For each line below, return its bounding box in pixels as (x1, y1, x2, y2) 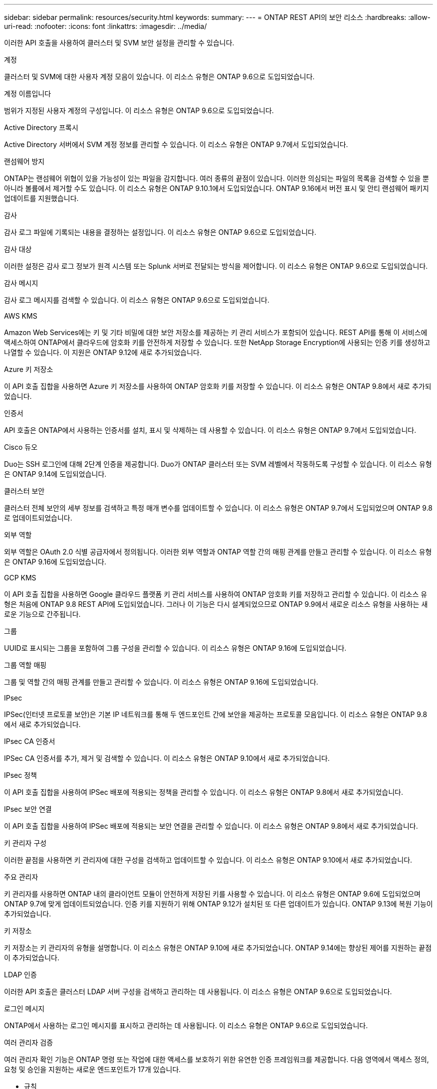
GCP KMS (4, 573, 36, 582)
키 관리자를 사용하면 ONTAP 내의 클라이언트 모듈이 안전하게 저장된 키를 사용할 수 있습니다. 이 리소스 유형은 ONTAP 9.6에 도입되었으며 (4, 890, 421, 898)
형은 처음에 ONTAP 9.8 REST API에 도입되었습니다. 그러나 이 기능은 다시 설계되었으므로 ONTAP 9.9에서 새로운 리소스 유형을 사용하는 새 (4, 600, 428, 608)
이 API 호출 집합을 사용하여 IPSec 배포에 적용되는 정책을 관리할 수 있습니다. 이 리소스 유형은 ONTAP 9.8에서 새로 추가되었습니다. (4, 788, 404, 796)
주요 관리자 (4, 873, 38, 881)
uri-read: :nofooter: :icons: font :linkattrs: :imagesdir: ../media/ (4, 22, 207, 30)
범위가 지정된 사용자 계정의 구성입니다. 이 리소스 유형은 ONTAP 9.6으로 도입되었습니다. (4, 106, 274, 115)
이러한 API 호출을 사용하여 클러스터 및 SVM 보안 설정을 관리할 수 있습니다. (4, 38, 234, 47)
